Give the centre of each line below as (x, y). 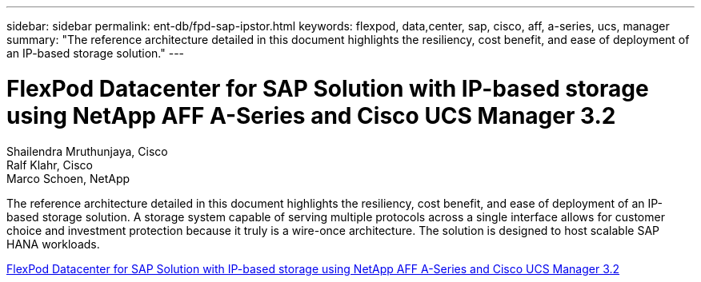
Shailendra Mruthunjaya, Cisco (87, 151)
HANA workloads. (53, 244)
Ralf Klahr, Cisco (50, 165)
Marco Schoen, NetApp (68, 178)
